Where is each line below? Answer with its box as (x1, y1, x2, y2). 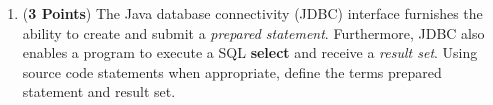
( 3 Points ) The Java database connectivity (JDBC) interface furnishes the (22, 3, 483, 23)
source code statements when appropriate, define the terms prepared (22, 61, 442, 82)
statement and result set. (22, 81, 176, 102)
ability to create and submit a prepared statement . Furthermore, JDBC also (22, 22, 485, 43)
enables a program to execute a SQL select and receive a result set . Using (22, 42, 478, 63)
